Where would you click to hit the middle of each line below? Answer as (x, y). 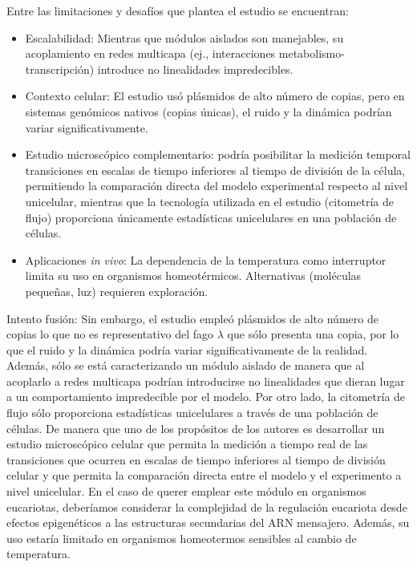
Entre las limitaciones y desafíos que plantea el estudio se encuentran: (178, 10)
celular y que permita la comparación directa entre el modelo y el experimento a (204, 475)
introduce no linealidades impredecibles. (195, 69)
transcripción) (60, 69)
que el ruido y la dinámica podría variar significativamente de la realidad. (187, 349)
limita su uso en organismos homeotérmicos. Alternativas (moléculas (193, 275)
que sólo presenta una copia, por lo (313, 334)
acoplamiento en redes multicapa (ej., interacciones (150, 53)
